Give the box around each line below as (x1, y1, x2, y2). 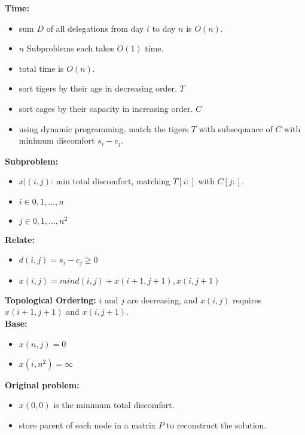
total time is (19, 62, 64, 74)
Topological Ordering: (5, 293, 96, 306)
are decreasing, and (127, 293, 198, 306)
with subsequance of (199, 122, 273, 135)
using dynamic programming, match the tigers (19, 122, 189, 135)
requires (232, 293, 261, 306)
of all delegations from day (46, 22, 144, 34)
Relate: (5, 233, 35, 245)
